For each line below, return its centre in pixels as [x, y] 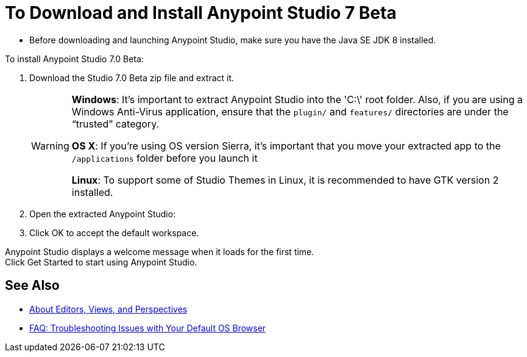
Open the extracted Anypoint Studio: [103, 214]
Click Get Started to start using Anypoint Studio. [101, 262]
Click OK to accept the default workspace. [114, 233]
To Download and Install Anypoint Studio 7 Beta [201, 13]
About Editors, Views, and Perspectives [108, 309]
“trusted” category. [115, 124]
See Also [32, 286]
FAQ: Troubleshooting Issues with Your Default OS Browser [148, 328]
